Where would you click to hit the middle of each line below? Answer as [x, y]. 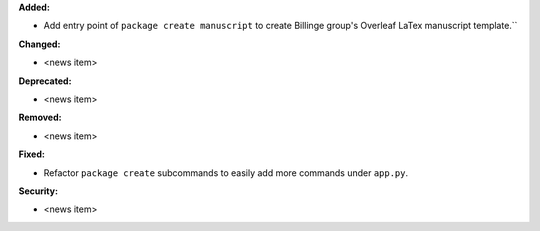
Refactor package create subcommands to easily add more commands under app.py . [226, 172]
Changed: [39, 44]
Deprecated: [45, 81]
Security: [38, 191]
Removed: [40, 117]
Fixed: [31, 154]
